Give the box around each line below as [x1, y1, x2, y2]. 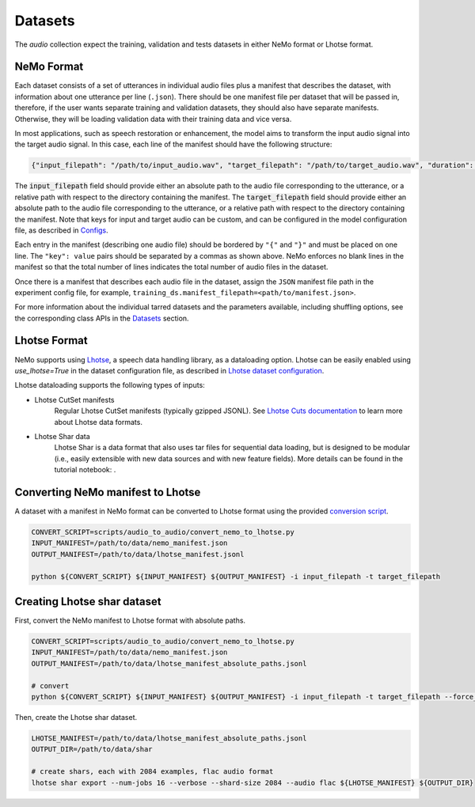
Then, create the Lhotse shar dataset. [14, 712, 138, 722]
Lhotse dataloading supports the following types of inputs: [14, 381, 205, 390]
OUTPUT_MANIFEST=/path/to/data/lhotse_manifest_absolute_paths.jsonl [31, 659, 307, 668]
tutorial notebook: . [54, 465, 116, 475]
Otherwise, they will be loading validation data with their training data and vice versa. [14, 114, 292, 123]
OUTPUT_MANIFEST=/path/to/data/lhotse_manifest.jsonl [31, 550, 245, 559]
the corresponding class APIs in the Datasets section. [14, 313, 189, 323]
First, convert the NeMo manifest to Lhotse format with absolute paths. [14, 616, 245, 625]
